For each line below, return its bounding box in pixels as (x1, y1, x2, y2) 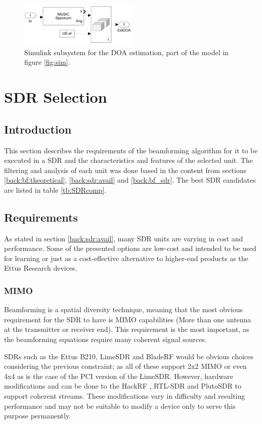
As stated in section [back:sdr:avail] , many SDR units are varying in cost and (4, 233, 243, 243)
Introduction (4, 121, 72, 137)
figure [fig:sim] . (24, 57, 70, 67)
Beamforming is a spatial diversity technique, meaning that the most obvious (4, 304, 243, 315)
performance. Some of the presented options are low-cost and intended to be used (4, 243, 256, 253)
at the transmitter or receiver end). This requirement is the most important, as (4, 324, 249, 334)
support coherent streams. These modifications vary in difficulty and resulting (4, 391, 245, 401)
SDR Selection (4, 87, 107, 107)
